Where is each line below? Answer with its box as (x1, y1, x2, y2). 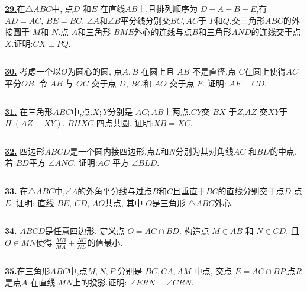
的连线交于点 (251, 25, 301, 38)
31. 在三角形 (5, 105, 53, 117)
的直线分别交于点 (218, 184, 285, 197)
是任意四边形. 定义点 (45, 224, 125, 237)
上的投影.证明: (72, 276, 127, 288)
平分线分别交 (120, 14, 170, 26)
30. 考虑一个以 (5, 65, 62, 78)
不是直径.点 (192, 65, 236, 78)
